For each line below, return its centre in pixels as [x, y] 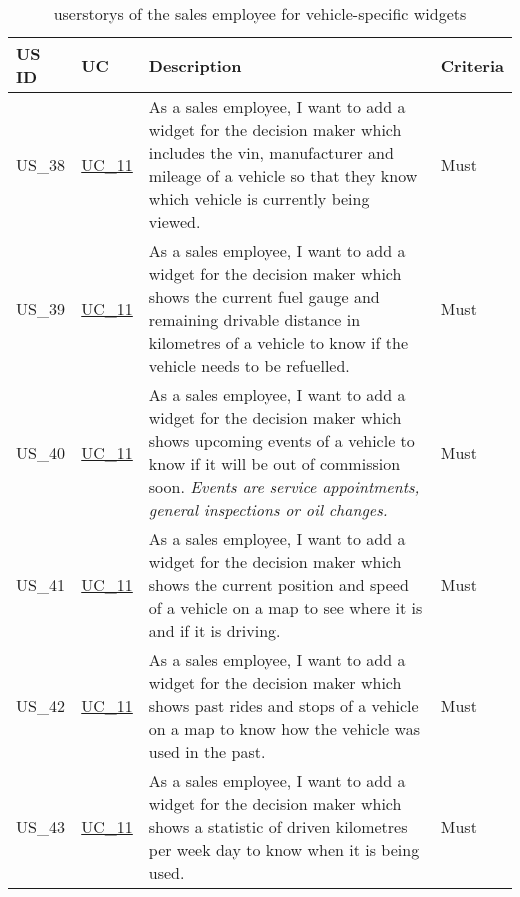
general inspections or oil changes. [268, 509]
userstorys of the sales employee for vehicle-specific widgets [260, 13]
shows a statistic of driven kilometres [278, 826]
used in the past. [207, 751]
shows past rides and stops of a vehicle [283, 705]
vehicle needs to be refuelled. [249, 365]
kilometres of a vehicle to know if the [278, 342]
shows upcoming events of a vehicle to [281, 440]
